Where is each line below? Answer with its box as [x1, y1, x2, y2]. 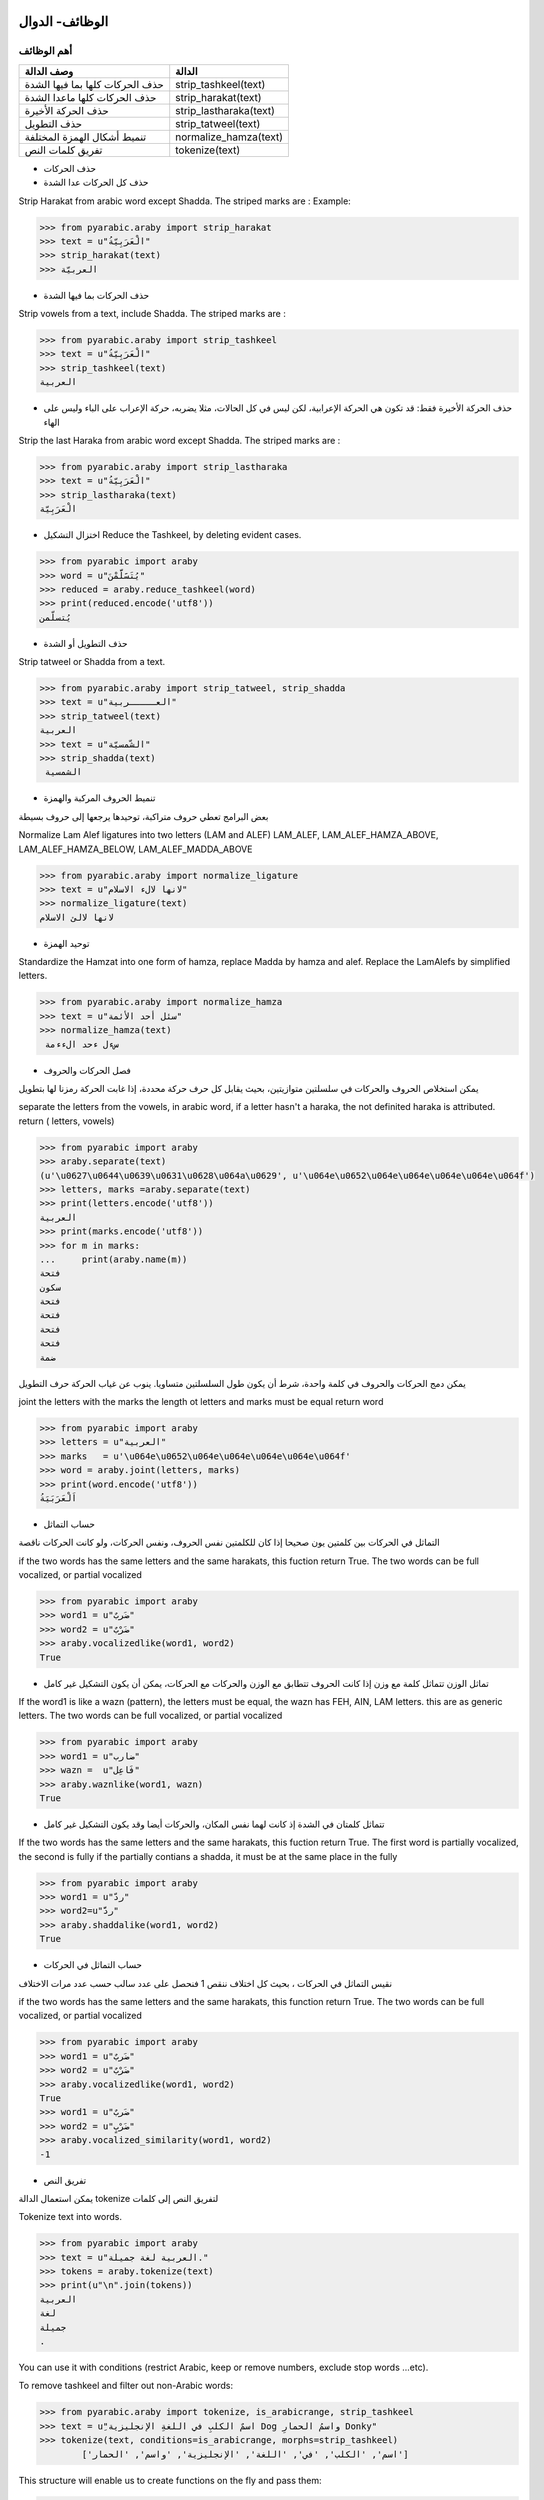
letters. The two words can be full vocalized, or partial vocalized [18, 1710, 283, 1722]
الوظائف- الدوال [18, 13, 109, 30]
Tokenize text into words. [18, 2211, 122, 2223]
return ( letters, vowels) [18, 1115, 115, 1127]
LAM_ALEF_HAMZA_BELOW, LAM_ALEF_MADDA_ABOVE [18, 843, 253, 855]
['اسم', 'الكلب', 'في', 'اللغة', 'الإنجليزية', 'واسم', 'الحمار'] [81, 2448, 409, 2460]
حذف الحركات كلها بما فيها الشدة [24, 77, 164, 91]
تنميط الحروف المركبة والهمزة [43, 792, 156, 804]
